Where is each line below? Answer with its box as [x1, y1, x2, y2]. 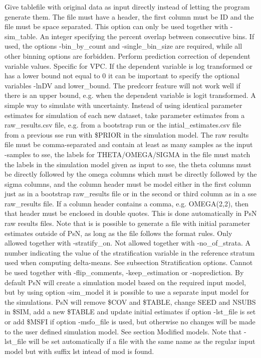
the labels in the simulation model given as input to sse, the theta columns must [5, 159, 251, 169]
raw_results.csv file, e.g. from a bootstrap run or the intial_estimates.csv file [5, 120, 241, 130]
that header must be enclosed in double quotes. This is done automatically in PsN [5, 208, 257, 218]
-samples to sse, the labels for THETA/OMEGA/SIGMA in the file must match [5, 149, 250, 159]
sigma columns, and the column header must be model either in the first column [5, 178, 251, 189]
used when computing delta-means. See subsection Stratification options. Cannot [5, 257, 253, 268]
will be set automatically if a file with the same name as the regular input [28, 336, 255, 346]
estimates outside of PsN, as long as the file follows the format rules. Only [5, 227, 232, 238]
